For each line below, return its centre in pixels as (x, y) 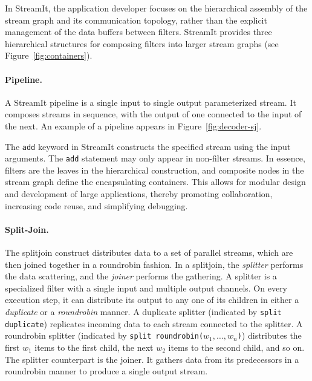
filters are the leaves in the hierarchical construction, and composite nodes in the (154, 170)
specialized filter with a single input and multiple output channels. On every (146, 288)
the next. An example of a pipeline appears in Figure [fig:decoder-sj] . (133, 125)
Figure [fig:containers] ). (49, 55)
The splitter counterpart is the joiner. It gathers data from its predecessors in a (152, 359)
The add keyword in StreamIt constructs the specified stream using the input (148, 146)
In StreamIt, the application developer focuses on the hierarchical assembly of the (156, 8)
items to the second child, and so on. (236, 347)
